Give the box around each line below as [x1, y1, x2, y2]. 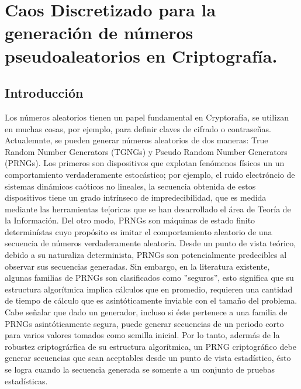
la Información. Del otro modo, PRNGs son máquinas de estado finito [5, 214, 255, 226]
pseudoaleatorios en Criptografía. [5, 43, 278, 67]
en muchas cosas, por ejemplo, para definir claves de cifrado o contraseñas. [5, 122, 272, 135]
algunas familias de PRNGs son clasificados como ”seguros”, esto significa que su [5, 271, 294, 284]
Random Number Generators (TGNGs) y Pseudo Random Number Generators [5, 145, 288, 157]
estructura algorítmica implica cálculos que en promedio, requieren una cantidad [5, 283, 293, 295]
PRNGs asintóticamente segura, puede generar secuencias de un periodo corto [5, 317, 284, 329]
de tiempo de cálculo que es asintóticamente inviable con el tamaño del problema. [5, 294, 297, 307]
